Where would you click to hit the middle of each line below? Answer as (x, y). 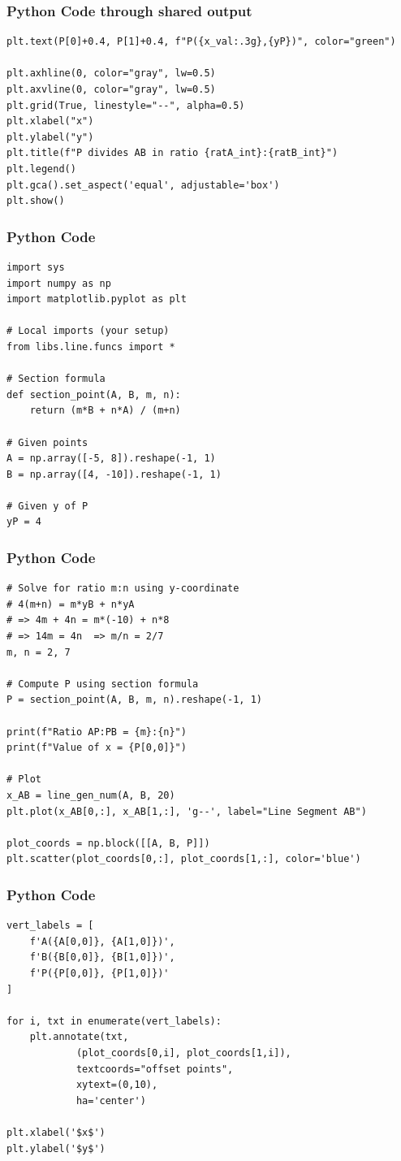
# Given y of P (47, 506)
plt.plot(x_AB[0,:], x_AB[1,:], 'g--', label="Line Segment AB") (187, 811)
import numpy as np (59, 283)
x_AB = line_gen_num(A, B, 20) (91, 795)
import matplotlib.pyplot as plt (97, 299)
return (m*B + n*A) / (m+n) (105, 411)
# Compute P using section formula (103, 684)
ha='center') (111, 1100)
